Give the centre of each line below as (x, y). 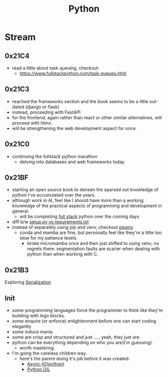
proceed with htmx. (32, 123)
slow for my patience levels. (49, 238)
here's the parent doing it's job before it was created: (75, 359)
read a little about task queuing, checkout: (56, 68)
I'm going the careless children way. (49, 353)
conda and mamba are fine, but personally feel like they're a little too (91, 232)
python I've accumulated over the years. (54, 195)
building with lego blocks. (38, 316)
